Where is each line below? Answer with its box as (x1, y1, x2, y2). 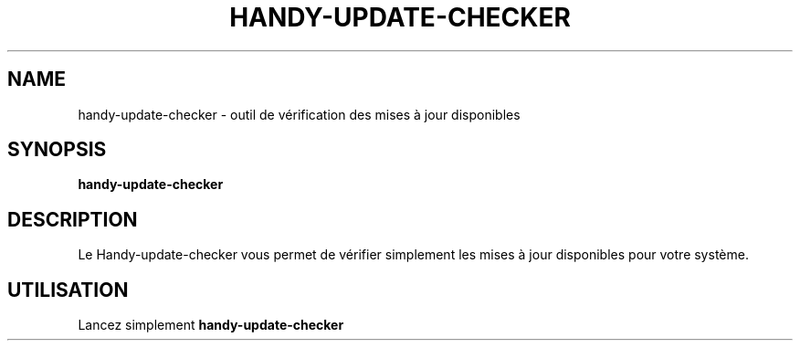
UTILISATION (7, 278, 129, 301)
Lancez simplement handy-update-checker (78, 317, 344, 333)
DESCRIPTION (7, 207, 138, 231)
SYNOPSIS (7, 138, 107, 162)
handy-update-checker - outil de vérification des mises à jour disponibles (78, 106, 521, 122)
